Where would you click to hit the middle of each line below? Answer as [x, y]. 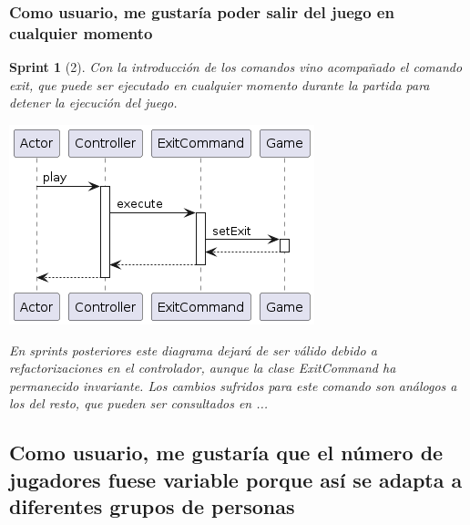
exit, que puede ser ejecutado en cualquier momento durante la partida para [220, 84]
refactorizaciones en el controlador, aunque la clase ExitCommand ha [203, 368]
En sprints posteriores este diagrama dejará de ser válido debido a [193, 350]
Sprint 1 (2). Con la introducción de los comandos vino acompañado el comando [236, 67]
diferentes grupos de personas [152, 506]
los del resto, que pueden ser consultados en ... [139, 403]
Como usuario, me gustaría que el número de [226, 453]
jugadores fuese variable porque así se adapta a [236, 479]
